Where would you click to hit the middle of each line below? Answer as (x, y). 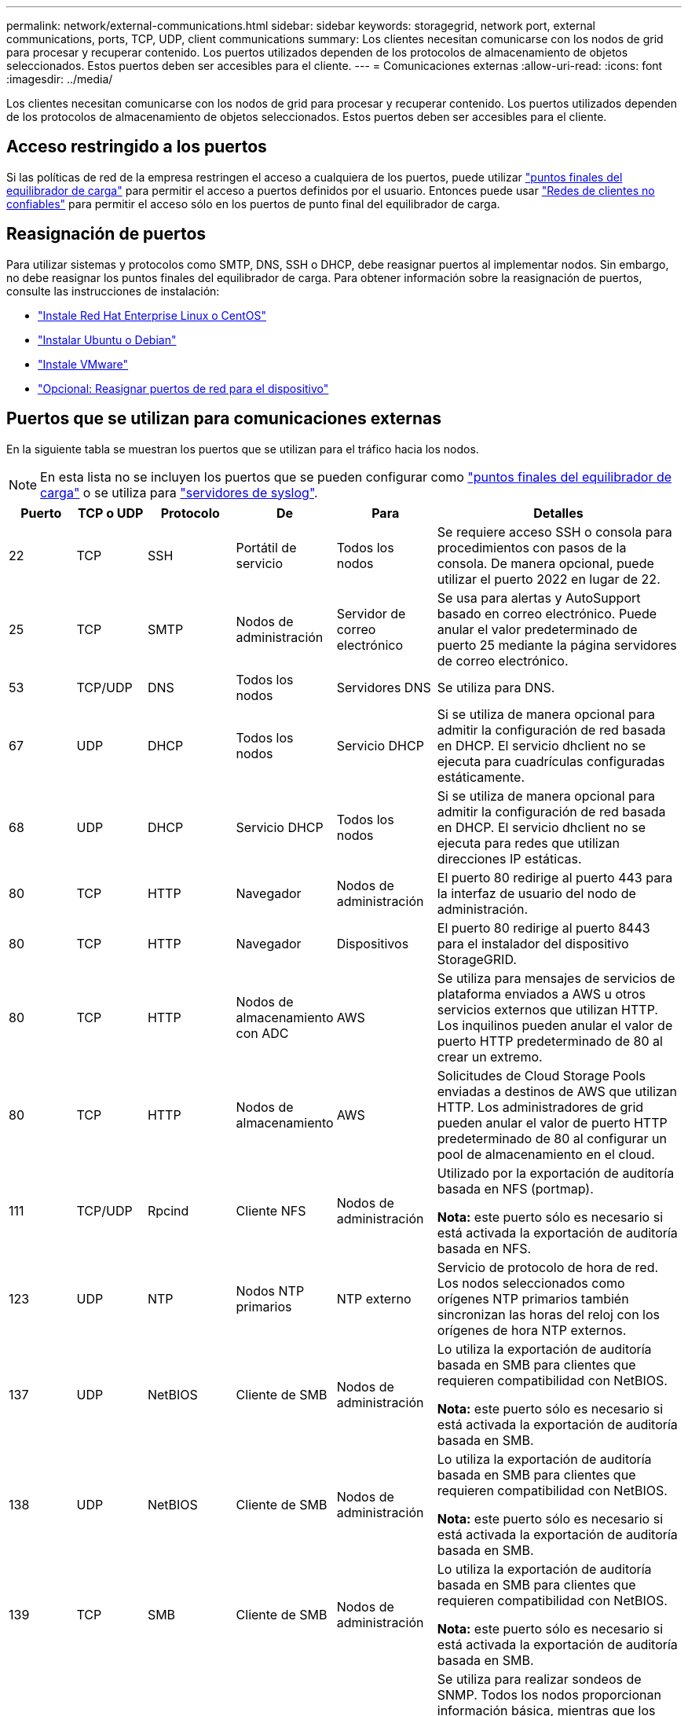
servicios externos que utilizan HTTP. (547, 1009)
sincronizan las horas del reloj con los (548, 1314)
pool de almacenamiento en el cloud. (546, 1154)
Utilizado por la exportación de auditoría (556, 1173)
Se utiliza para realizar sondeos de (539, 1679)
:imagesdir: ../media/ (60, 79)
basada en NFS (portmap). (515, 1188)
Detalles (558, 513)
